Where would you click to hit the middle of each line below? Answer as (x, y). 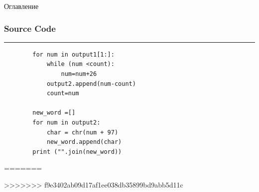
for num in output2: (66, 122)
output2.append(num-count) (91, 84)
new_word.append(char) (84, 142)
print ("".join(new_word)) (77, 152)
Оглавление (21, 6)
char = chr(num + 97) (82, 132)
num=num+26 (79, 74)
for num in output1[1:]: (73, 54)
